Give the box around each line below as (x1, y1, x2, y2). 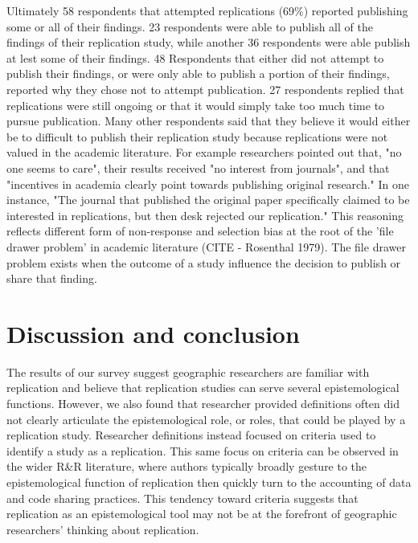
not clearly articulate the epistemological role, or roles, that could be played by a (6, 410, 406, 427)
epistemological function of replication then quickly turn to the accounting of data (6, 473, 412, 490)
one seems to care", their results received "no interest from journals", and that (6, 159, 390, 176)
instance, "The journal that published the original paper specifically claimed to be (6, 191, 410, 208)
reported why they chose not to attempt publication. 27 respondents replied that (6, 80, 404, 97)
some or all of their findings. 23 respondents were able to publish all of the (6, 18, 373, 35)
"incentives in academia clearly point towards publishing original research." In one (6, 175, 409, 192)
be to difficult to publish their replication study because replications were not (6, 128, 388, 145)
